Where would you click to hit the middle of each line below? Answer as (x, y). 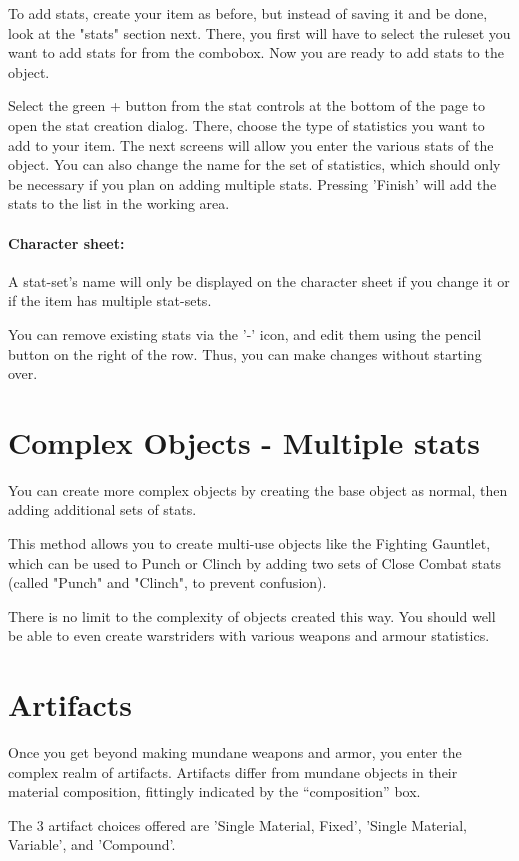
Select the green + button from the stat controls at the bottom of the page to (247, 105)
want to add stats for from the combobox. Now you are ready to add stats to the (256, 52)
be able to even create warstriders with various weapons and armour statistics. (249, 635)
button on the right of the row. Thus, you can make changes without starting (245, 353)
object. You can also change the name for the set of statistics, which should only (254, 164)
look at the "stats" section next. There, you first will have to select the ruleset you (259, 32)
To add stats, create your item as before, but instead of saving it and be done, (248, 13)
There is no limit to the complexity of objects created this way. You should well (252, 615)
